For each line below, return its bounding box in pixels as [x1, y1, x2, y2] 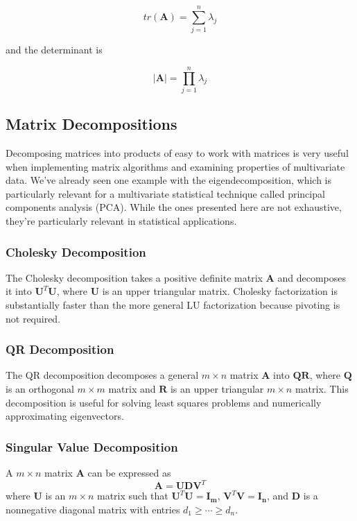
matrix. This [295, 382, 349, 396]
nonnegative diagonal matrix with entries [6, 502, 180, 516]
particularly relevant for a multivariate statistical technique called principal [6, 186, 325, 200]
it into [6, 284, 32, 298]
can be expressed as [87, 466, 171, 480]
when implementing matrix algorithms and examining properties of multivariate [6, 159, 345, 173]
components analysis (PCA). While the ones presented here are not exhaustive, [6, 200, 342, 214]
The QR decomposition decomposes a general [6, 368, 199, 382]
